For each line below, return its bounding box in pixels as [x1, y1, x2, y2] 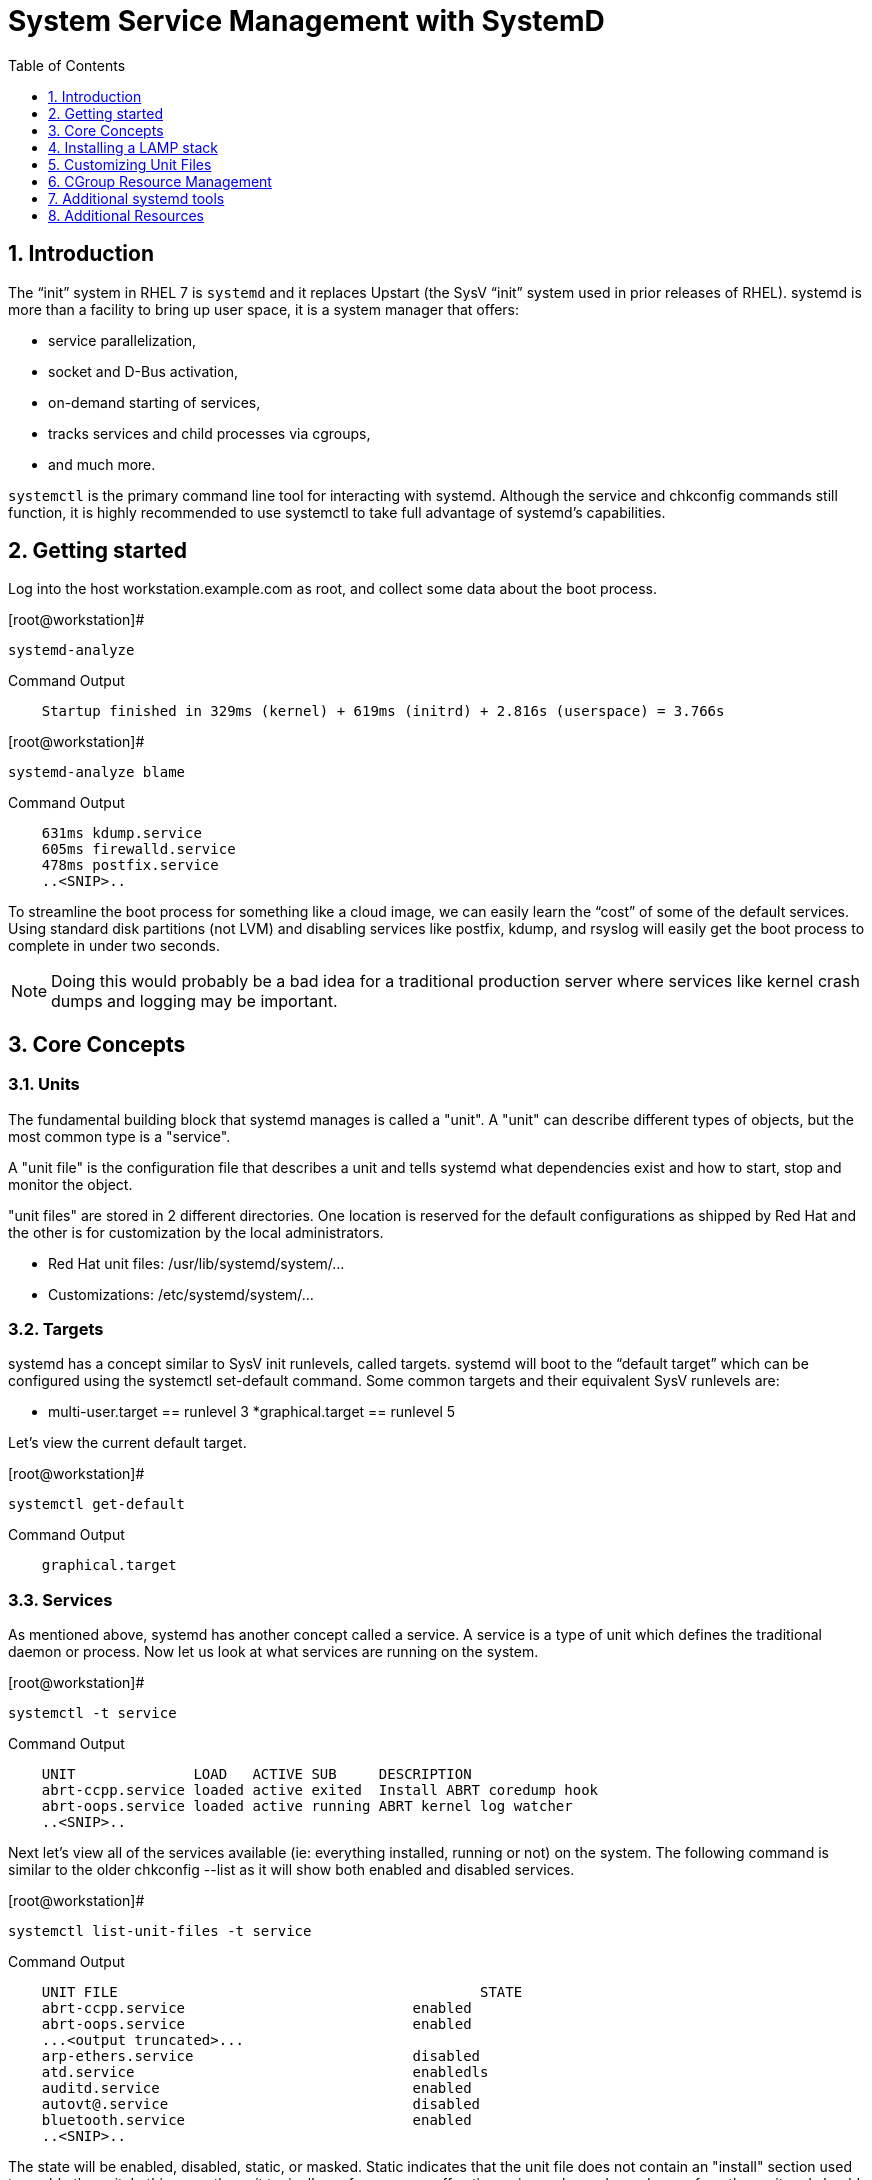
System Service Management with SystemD [8, 4, 605, 38]
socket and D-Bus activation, [48, 362, 238, 380]
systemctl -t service [8, 1705, 177, 1722]
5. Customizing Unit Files [48, 155, 212, 173]
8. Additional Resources [48, 206, 204, 224]
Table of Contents [8, 56, 126, 74]
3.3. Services [8, 1589, 113, 1610]
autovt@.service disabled [41, 2096, 481, 2113]
